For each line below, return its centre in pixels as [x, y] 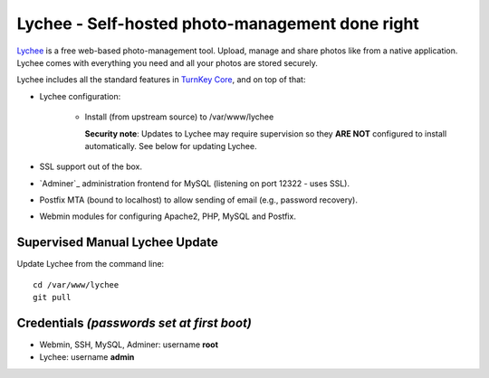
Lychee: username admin [87, 357]
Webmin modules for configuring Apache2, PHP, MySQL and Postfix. [168, 216]
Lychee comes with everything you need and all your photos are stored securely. [168, 62]
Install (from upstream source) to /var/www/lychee [179, 117]
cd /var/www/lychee [76, 284]
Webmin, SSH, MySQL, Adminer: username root [129, 345]
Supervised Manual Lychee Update [118, 243]
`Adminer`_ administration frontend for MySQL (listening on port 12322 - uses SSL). [195, 183]
